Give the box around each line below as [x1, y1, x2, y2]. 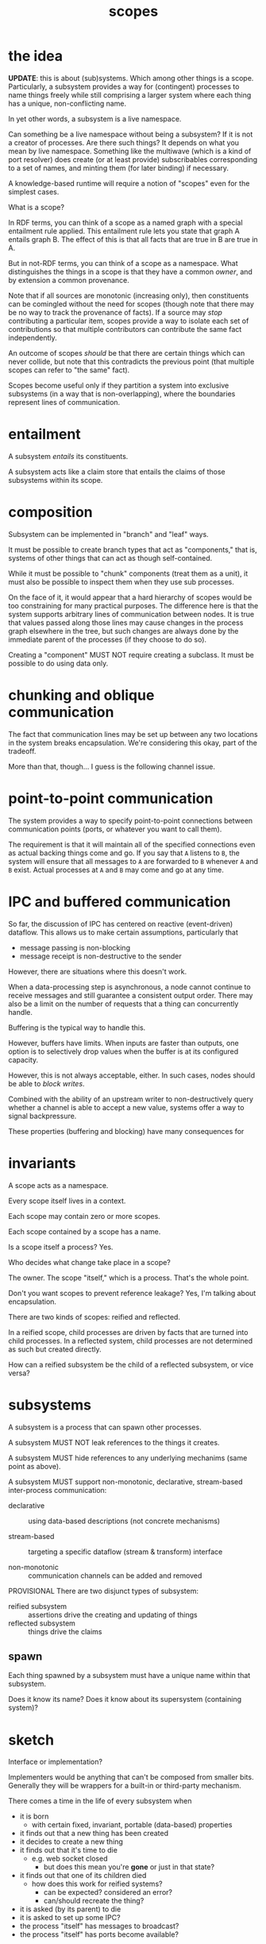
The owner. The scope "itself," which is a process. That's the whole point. [8, 1273, 249, 1282]
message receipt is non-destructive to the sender [19, 951, 182, 961]
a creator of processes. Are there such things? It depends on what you [8, 137, 240, 147]
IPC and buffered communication [8, 893, 231, 911]
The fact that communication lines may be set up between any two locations [8, 729, 258, 739]
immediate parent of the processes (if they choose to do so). [8, 634, 207, 644]
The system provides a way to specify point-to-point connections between [8, 816, 253, 825]
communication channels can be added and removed [28, 1571, 202, 1580]
